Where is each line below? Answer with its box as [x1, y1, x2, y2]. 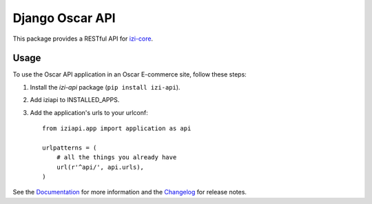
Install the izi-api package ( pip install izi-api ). [30, 83, 180, 91]
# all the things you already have [56, 154, 177, 161]
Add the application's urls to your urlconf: [30, 108, 148, 116]
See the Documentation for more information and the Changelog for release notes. [12, 188, 247, 196]
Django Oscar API [12, 10, 116, 25]
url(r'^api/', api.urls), [56, 163, 145, 171]
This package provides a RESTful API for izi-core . [12, 34, 154, 43]
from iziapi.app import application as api [42, 125, 192, 132]
